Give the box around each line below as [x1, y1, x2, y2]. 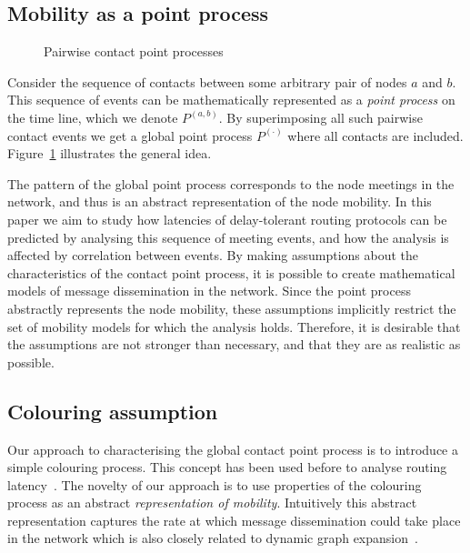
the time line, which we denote [7, 107, 178, 126]
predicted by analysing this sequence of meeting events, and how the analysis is [7, 227, 449, 246]
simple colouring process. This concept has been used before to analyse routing [7, 457, 447, 477]
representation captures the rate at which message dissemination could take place [7, 510, 461, 529]
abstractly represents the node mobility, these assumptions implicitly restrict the [7, 298, 456, 317]
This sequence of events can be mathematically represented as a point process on [7, 90, 455, 109]
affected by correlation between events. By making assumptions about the [7, 246, 419, 265]
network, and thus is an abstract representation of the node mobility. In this [7, 192, 432, 211]
